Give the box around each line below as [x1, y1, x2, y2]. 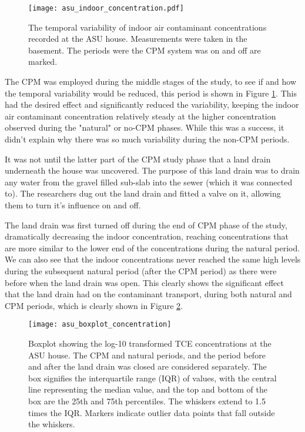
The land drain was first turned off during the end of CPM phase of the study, [5, 218, 287, 231]
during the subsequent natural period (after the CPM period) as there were [5, 264, 277, 277]
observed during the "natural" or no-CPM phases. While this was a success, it [5, 121, 284, 134]
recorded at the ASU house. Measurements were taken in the [28, 32, 247, 45]
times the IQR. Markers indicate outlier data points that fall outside [28, 406, 275, 418]
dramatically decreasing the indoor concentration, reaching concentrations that [5, 230, 289, 242]
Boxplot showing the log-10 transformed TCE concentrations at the [28, 337, 272, 349]
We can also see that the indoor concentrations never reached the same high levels [5, 253, 301, 265]
